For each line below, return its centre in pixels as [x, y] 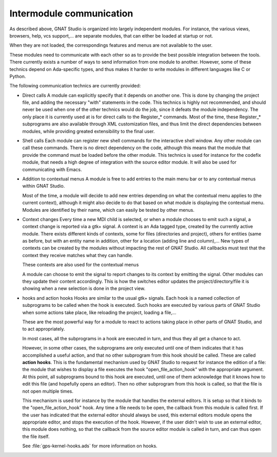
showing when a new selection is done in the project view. [84, 288]
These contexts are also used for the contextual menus [81, 265]
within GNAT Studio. [44, 186]
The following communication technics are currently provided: [75, 86]
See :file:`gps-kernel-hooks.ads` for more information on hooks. [90, 446]
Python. [18, 76]
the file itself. [36, 436]
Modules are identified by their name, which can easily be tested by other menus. [108, 210]
